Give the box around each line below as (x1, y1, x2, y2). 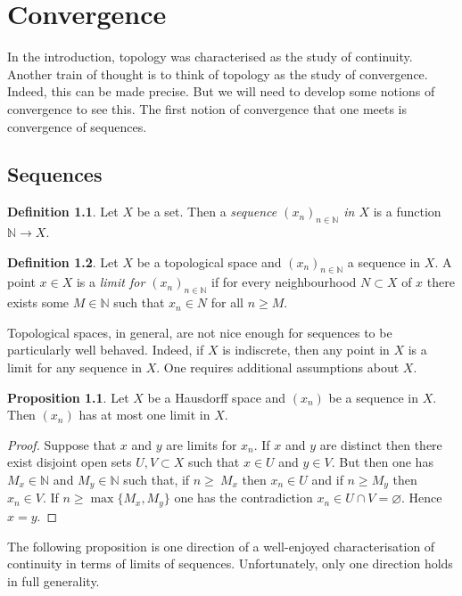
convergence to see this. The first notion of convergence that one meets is (7, 99, 408, 118)
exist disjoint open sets (7, 453, 132, 471)
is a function (373, 202, 441, 221)
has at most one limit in (78, 405, 210, 424)
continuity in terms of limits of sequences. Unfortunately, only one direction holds (7, 554, 453, 573)
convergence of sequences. (7, 117, 147, 135)
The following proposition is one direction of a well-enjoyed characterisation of (7, 536, 435, 555)
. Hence (401, 488, 442, 507)
